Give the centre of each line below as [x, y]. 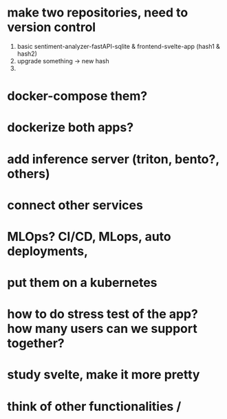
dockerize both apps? [71, 128]
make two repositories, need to [98, 13]
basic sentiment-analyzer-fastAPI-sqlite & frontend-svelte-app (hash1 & [118, 46]
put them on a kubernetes [82, 283]
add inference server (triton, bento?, [113, 159]
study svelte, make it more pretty [104, 375]
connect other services [75, 205]
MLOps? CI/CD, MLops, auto [89, 236]
